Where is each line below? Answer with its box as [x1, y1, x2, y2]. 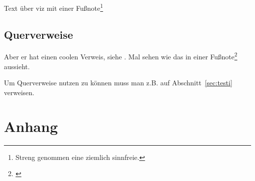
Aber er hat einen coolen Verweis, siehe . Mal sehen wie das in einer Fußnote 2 [4, 50, 237, 62]
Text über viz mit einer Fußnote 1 [4, 1, 103, 13]
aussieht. [4, 61, 30, 71]
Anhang [4, 116, 58, 136]
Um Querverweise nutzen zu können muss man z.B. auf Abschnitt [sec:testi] [4, 78, 232, 88]
